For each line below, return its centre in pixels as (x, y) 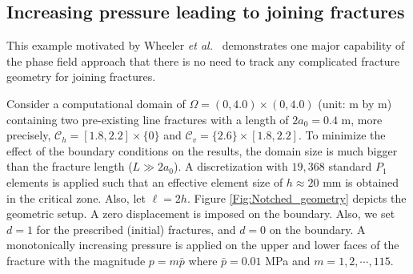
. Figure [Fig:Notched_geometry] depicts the (297, 197)
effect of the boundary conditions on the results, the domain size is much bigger (202, 150)
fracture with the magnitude (76, 260)
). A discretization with (231, 166)
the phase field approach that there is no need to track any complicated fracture (203, 60)
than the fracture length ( (70, 166)
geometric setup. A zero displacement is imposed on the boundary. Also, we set (201, 214)
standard (350, 166)
